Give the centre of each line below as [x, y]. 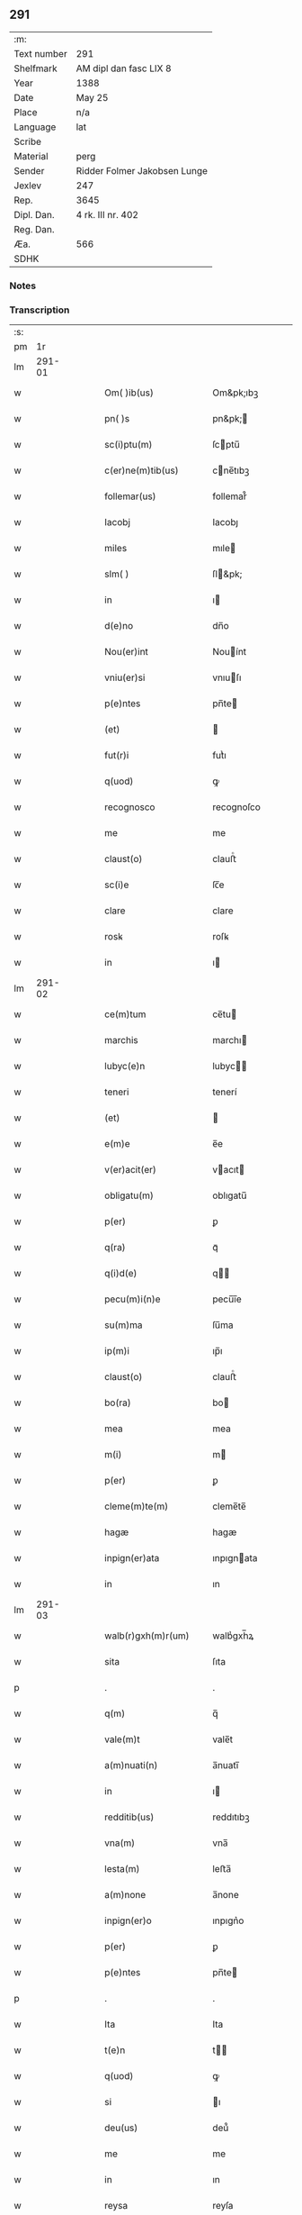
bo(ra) [118, 1403]
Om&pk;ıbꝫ [235, 393]
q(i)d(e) [121, 1274]
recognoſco [236, 807]
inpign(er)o [129, 1920]
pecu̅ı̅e [227, 1299]
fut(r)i [117, 756]
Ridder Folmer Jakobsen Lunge [142, 170]
